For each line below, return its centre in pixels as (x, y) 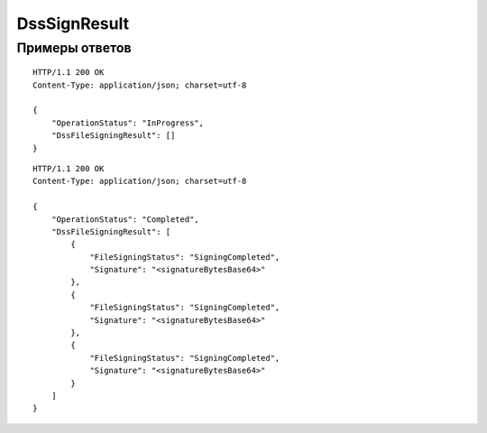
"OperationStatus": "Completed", (125, 219)
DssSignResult (73, 23)
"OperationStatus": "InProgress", (128, 123)
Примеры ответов (74, 48)
